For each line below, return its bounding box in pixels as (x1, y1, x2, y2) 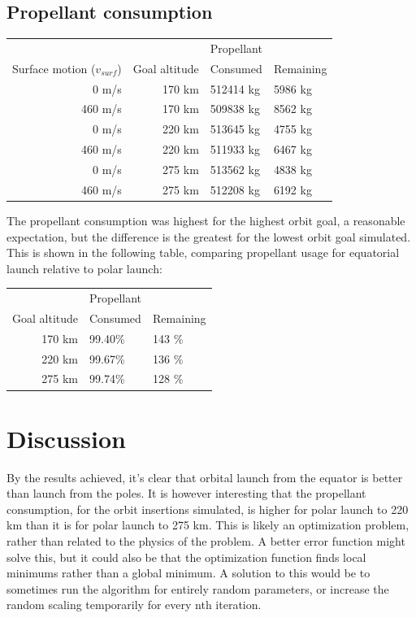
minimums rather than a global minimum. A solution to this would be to (6, 564, 370, 581)
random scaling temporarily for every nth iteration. (6, 596, 262, 613)
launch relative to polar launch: (6, 259, 162, 276)
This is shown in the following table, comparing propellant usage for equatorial (6, 244, 400, 261)
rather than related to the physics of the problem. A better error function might (6, 533, 405, 550)
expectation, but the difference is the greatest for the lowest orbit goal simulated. (6, 228, 411, 245)
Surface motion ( (12, 59, 96, 76)
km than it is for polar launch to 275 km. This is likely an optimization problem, (6, 516, 409, 533)
